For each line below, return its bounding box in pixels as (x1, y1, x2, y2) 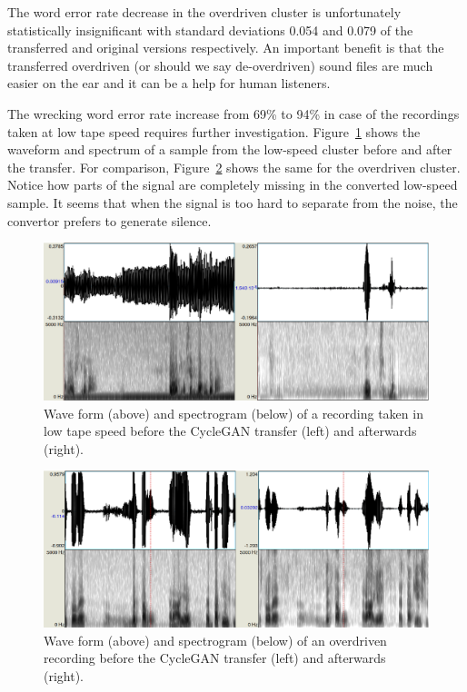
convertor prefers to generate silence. (7, 211, 212, 230)
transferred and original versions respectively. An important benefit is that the (7, 38, 444, 57)
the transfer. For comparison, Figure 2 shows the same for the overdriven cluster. (7, 157, 461, 176)
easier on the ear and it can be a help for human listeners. (7, 74, 331, 93)
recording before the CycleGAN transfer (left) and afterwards (44, 648, 386, 667)
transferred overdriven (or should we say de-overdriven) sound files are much (7, 55, 433, 74)
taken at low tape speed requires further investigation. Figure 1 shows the (7, 122, 421, 141)
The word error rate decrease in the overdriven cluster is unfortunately (7, 3, 402, 21)
